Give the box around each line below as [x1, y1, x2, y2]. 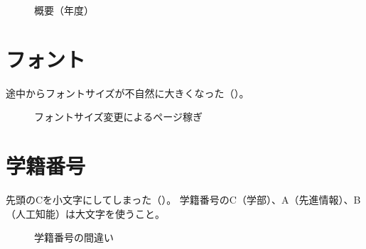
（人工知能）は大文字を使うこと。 [6, 206, 165, 221]
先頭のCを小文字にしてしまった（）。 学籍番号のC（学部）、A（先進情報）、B [6, 192, 361, 207]
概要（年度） [34, 3, 94, 17]
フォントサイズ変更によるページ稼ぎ [34, 109, 203, 124]
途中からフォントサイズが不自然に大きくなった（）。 [6, 85, 249, 100]
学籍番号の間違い [34, 230, 114, 245]
